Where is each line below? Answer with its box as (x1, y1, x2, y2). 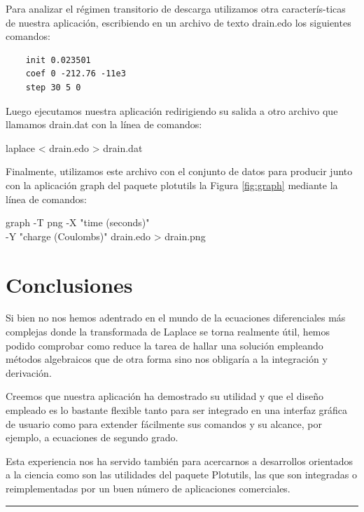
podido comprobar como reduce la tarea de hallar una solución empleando (6, 338, 323, 352)
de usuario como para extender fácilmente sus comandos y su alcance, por (6, 416, 323, 431)
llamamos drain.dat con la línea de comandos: (6, 117, 202, 132)
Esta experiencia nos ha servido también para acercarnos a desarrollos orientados (6, 453, 353, 468)
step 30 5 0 (25, 82, 81, 92)
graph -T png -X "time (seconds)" (6, 215, 150, 230)
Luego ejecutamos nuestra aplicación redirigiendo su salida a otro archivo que (6, 103, 338, 118)
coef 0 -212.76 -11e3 (25, 69, 126, 79)
